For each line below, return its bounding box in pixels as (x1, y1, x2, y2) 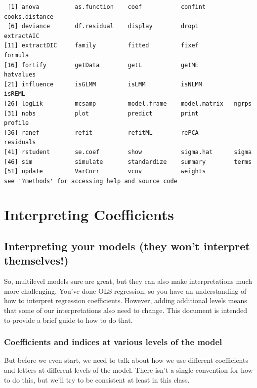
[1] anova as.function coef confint (7, 3, 206, 10)
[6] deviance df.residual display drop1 (7, 23, 199, 30)
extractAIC (4, 32, 40, 39)
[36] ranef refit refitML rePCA (4, 129, 199, 136)
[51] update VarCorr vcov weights (4, 168, 206, 175)
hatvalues (4, 71, 36, 78)
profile (4, 119, 29, 127)
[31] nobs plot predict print (4, 110, 199, 117)
